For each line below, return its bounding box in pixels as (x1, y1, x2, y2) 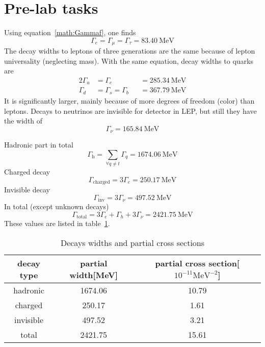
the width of (4, 115, 43, 126)
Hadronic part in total (4, 139, 73, 150)
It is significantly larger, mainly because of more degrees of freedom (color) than (4, 95, 255, 106)
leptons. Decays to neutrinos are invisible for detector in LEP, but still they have (4, 105, 257, 116)
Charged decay (4, 166, 50, 177)
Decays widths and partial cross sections (60, 236, 205, 249)
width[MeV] (69, 268, 118, 281)
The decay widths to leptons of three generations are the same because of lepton (4, 45, 255, 56)
